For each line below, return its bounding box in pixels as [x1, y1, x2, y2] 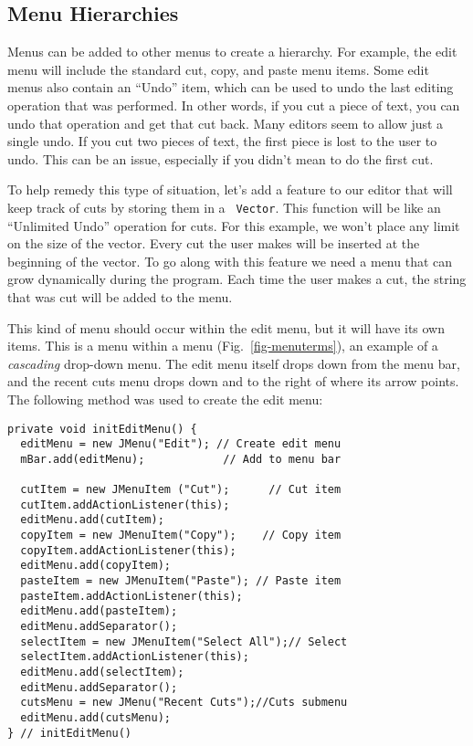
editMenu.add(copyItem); [20, 559, 171, 573]
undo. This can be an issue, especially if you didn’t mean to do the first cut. [7, 149, 434, 168]
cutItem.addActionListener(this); [20, 498, 230, 511]
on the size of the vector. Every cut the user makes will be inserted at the [7, 234, 420, 253]
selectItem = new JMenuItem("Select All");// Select [20, 635, 348, 648]
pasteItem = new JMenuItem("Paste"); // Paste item [20, 574, 342, 588]
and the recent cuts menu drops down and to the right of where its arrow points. [7, 372, 459, 391]
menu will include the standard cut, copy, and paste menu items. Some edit [7, 59, 429, 79]
